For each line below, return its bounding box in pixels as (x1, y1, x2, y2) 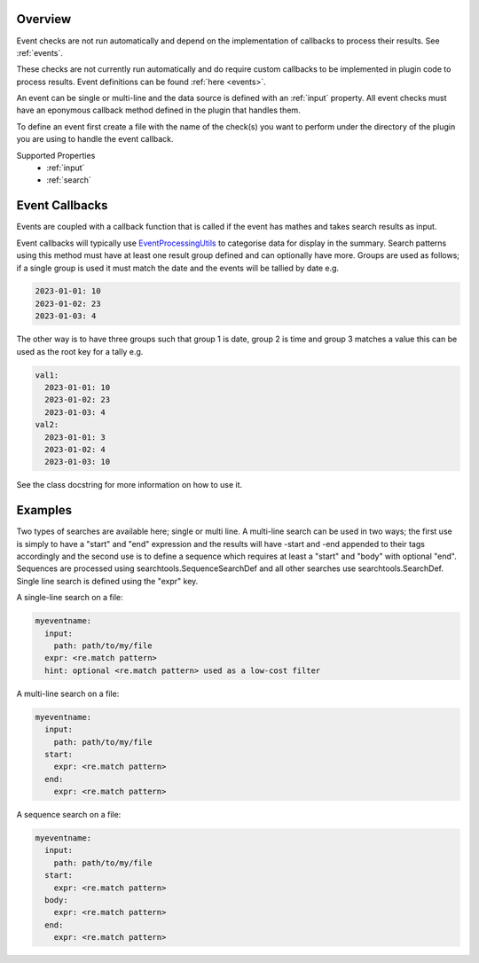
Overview (16, 12, 72, 27)
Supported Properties (16, 150, 96, 160)
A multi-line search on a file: (16, 688, 120, 699)
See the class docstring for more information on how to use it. (16, 480, 243, 490)
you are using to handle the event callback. (16, 134, 174, 145)
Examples (16, 503, 73, 518)
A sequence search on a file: (16, 810, 122, 820)
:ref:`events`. (16, 47, 64, 58)
